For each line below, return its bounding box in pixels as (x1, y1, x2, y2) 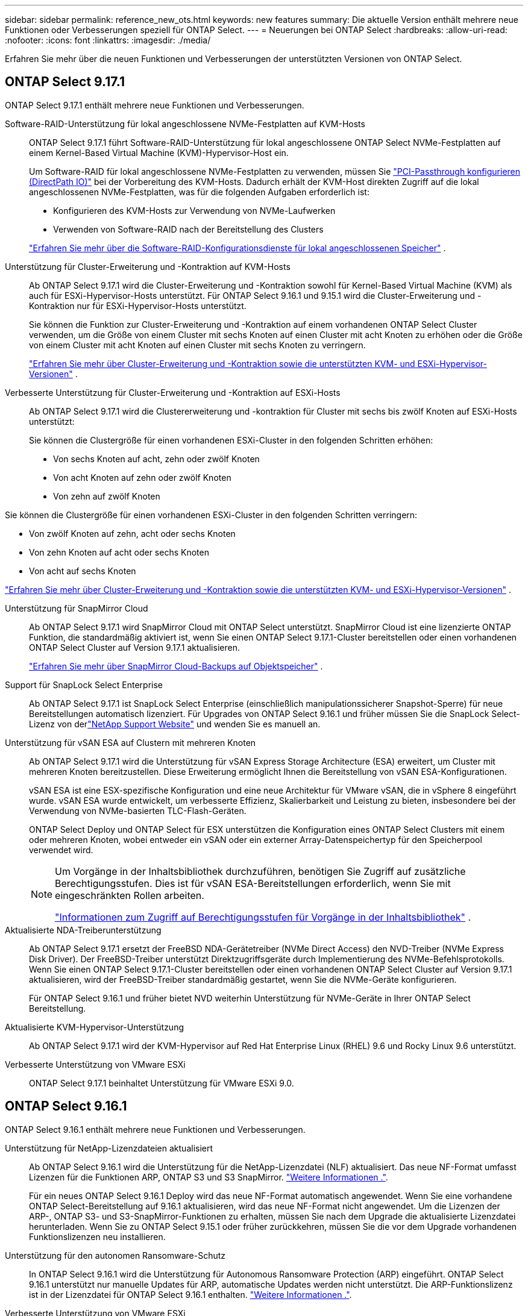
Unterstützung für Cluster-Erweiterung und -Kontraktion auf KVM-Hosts (5, 261, 291, 272)
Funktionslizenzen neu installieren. (29, 1231, 166, 1242)
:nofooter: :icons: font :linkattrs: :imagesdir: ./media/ (5, 35, 211, 45)
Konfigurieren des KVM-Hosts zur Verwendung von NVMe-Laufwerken (53, 205, 336, 216)
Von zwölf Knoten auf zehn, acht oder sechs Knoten (29, 528, 236, 539)
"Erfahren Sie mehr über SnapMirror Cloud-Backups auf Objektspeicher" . (29, 660, 323, 671)
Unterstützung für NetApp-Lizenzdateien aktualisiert (5, 1142, 213, 1153)
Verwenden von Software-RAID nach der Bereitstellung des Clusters (53, 224, 324, 234)
